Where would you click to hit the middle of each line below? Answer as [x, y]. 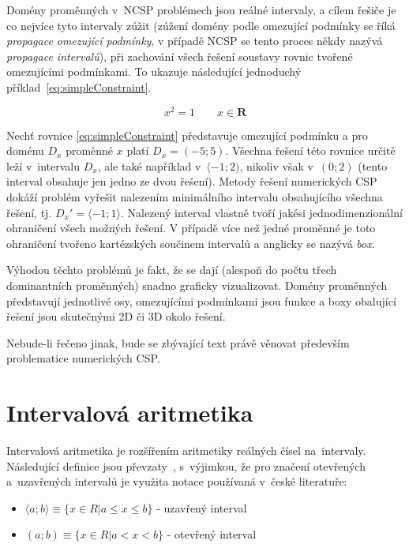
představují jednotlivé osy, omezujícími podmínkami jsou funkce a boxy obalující [201, 300]
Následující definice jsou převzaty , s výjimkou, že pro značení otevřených [186, 465]
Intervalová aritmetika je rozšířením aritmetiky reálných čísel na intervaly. [186, 450]
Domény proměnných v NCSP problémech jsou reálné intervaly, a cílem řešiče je [201, 9]
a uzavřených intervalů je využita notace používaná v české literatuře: [177, 481]
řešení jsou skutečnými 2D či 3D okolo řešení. [116, 316]
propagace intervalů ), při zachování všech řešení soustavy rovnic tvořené [180, 56]
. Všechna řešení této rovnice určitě [310, 150]
